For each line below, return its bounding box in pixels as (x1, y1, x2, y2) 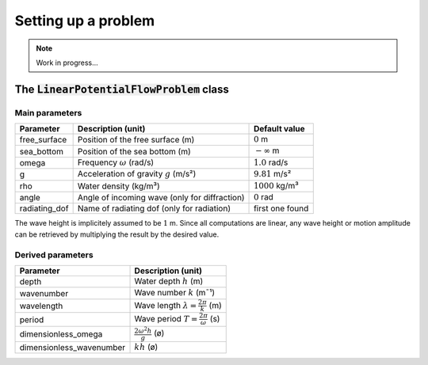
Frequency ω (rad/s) (77, 157, 155, 168)
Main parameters (14, 107, 82, 118)
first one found (254, 203, 309, 214)
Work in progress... (36, 58, 98, 67)
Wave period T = (134, 314, 198, 325)
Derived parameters (14, 249, 94, 260)
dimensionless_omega (19, 329, 103, 340)
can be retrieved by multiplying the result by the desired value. (14, 230, 220, 239)
